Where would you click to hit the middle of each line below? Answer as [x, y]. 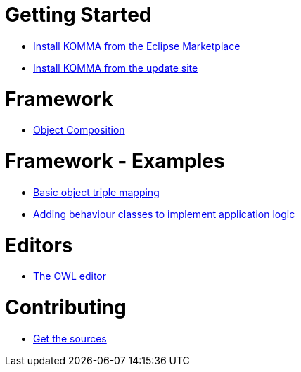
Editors [39, 245]
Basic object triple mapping [96, 192]
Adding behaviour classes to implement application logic [164, 214]
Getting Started [78, 15]
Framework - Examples [115, 161]
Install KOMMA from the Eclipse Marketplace [137, 46]
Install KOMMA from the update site [116, 68]
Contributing [66, 307]
